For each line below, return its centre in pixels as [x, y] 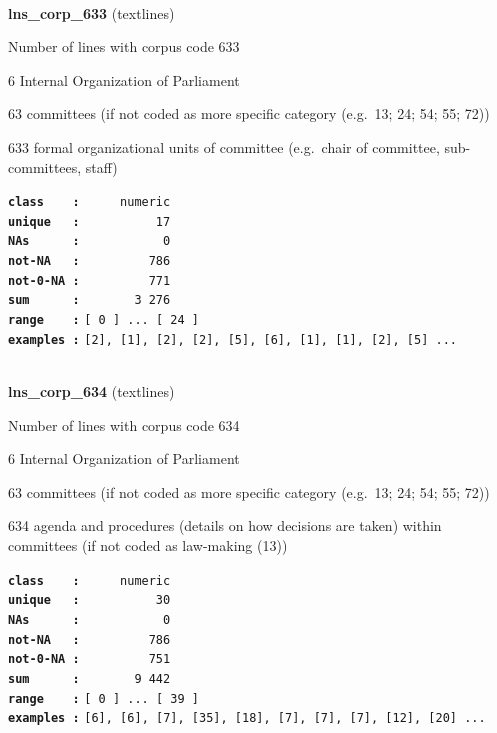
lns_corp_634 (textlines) [91, 391]
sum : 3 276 [89, 300]
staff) [101, 166]
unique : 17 [89, 221]
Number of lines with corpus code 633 [124, 46]
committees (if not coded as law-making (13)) [148, 544]
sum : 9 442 [89, 678]
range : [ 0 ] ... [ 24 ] [103, 320]
